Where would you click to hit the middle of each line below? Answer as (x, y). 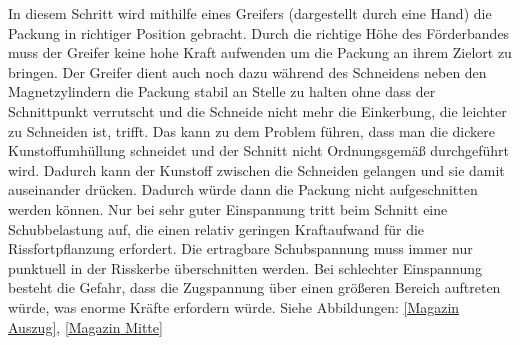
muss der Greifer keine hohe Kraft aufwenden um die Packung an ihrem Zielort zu (260, 52)
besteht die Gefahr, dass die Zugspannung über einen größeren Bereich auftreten (254, 287)
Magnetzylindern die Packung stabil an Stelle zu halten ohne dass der (222, 91)
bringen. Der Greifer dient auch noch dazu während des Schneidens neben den (247, 71)
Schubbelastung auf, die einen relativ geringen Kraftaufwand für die (216, 228)
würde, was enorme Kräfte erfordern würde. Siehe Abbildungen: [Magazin (234, 306)
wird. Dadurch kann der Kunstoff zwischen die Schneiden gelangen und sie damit (256, 169)
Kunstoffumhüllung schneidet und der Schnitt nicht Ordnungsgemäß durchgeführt (258, 150)
